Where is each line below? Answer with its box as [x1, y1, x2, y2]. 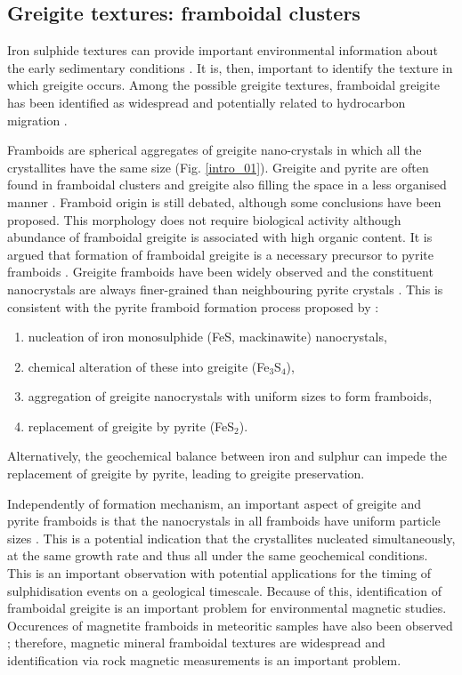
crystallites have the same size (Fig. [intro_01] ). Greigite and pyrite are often [7, 157, 429, 176]
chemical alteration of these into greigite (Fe [28, 357, 270, 375]
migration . [7, 110, 68, 129]
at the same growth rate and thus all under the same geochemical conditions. [7, 546, 428, 565]
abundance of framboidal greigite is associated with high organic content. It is [7, 228, 433, 246]
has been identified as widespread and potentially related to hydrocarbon [7, 92, 406, 111]
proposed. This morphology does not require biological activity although [7, 210, 401, 229]
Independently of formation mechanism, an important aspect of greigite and [7, 494, 422, 512]
